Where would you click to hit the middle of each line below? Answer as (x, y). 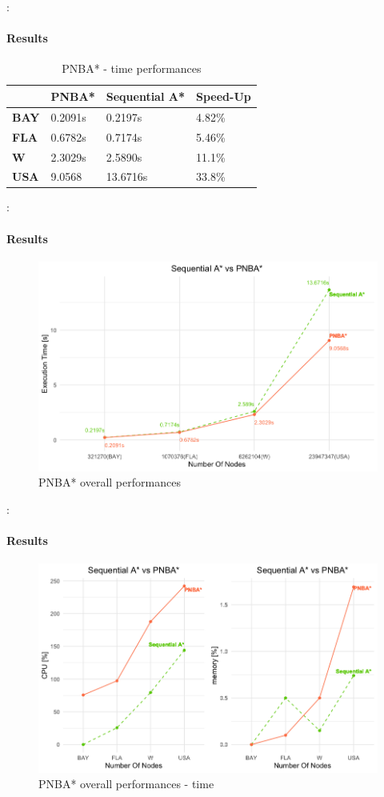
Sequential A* (145, 96)
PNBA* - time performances (132, 68)
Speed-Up (223, 96)
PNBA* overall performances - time (126, 784)
